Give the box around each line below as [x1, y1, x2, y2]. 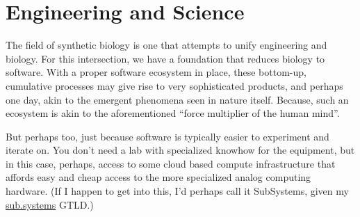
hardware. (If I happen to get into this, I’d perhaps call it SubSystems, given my [6, 184, 349, 198]
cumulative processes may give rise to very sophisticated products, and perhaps [6, 78, 343, 93]
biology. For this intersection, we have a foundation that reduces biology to [6, 51, 325, 65]
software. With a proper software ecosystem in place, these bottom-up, [6, 65, 306, 79]
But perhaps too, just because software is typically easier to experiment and [6, 129, 329, 143]
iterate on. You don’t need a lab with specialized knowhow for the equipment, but [6, 143, 355, 157]
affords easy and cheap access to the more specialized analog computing [6, 170, 311, 184]
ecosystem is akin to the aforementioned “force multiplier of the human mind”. [6, 106, 340, 120]
